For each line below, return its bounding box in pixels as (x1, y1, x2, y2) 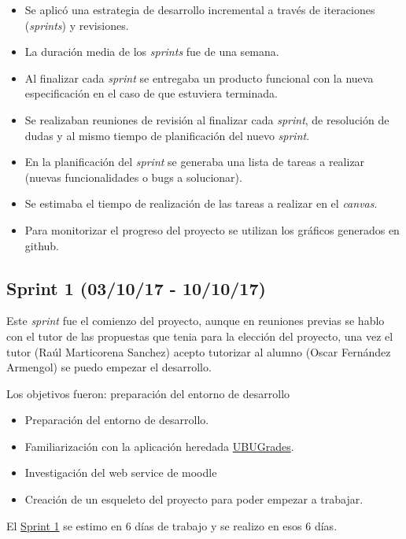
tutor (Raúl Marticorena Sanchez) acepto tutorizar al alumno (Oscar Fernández (6, 343, 391, 360)
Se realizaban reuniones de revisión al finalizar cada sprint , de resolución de (24, 111, 389, 127)
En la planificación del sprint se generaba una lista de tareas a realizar (24, 153, 365, 170)
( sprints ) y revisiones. (24, 17, 129, 33)
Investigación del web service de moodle (24, 464, 217, 481)
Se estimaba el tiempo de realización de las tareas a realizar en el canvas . (24, 195, 378, 212)
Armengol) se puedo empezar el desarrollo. (6, 359, 212, 375)
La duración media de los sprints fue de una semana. (24, 43, 279, 60)
